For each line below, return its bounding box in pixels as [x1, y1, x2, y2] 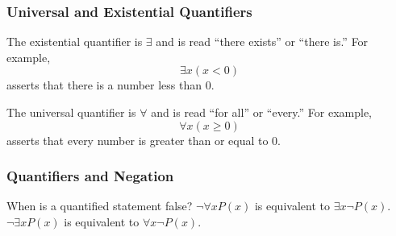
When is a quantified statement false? [6, 197, 193, 214]
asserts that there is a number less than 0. [6, 77, 215, 93]
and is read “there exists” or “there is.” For [156, 33, 369, 50]
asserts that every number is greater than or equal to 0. [6, 131, 281, 148]
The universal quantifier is [6, 104, 136, 120]
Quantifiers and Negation [6, 166, 174, 186]
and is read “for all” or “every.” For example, [151, 104, 372, 120]
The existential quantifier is [6, 33, 143, 50]
